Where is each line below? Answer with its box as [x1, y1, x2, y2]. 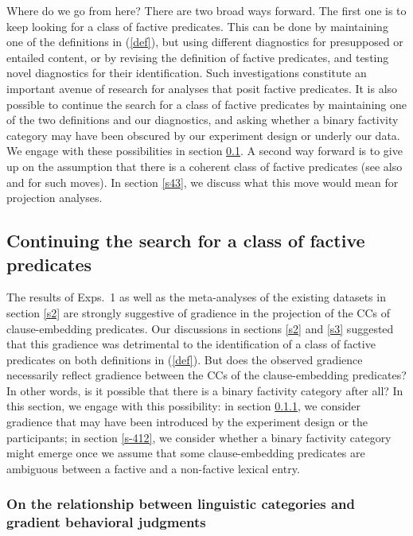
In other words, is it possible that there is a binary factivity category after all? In [6, 382, 403, 398]
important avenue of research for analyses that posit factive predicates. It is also [6, 80, 398, 96]
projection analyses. [6, 189, 103, 206]
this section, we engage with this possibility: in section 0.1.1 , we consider [6, 398, 361, 414]
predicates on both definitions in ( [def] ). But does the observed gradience [6, 351, 363, 367]
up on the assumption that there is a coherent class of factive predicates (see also [6, 157, 403, 174]
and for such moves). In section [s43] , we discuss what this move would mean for [6, 173, 399, 190]
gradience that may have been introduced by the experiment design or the [6, 414, 368, 430]
